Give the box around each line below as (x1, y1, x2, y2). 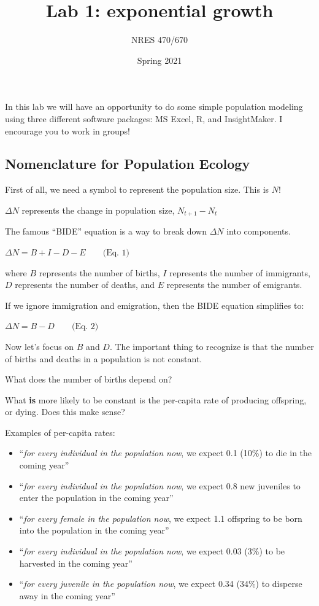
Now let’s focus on (5, 340, 74, 352)
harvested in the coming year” (19, 556, 133, 569)
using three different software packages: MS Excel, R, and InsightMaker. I (5, 112, 283, 125)
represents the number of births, (39, 266, 160, 279)
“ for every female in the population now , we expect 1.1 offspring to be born (19, 511, 302, 524)
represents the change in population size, (21, 203, 175, 216)
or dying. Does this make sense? (5, 405, 125, 418)
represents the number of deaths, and (15, 278, 155, 291)
